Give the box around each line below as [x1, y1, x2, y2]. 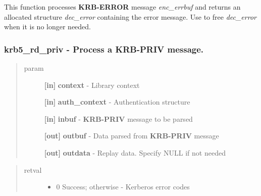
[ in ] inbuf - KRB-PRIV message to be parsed [44, 113, 193, 124]
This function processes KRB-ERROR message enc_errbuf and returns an [4, 2, 241, 12]
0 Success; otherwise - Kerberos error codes [56, 181, 190, 192]
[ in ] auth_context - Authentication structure [44, 96, 190, 107]
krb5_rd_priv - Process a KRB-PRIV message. [4, 42, 204, 55]
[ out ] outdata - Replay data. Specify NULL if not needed [44, 147, 226, 158]
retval [24, 164, 42, 175]
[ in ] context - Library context [44, 79, 140, 90]
